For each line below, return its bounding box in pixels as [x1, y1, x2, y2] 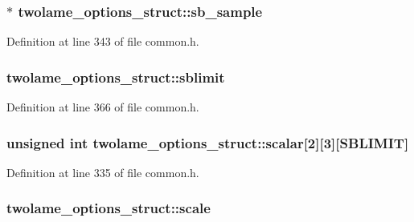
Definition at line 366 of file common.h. [6, 99, 199, 115]
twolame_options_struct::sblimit [6, 67, 225, 87]
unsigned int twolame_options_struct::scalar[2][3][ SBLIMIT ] [6, 132, 409, 152]
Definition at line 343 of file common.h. [6, 33, 199, 50]
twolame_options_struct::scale [6, 198, 211, 218]
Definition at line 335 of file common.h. [6, 163, 199, 180]
